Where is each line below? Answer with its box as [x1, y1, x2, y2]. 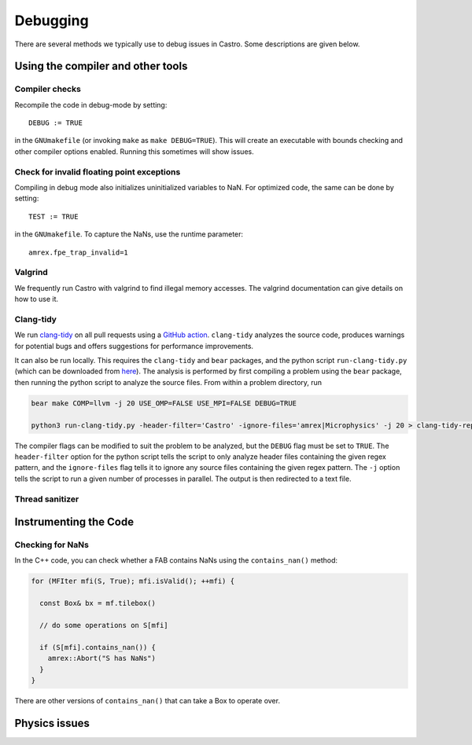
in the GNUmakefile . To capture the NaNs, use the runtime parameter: [14, 229, 244, 239]
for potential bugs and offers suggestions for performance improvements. [14, 341, 254, 350]
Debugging [14, 12, 90, 29]
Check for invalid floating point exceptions [14, 166, 181, 177]
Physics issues [14, 716, 90, 730]
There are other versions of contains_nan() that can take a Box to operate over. [14, 695, 281, 705]
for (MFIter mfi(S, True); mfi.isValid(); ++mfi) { [31, 577, 235, 585]
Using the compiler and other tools [14, 60, 188, 73]
